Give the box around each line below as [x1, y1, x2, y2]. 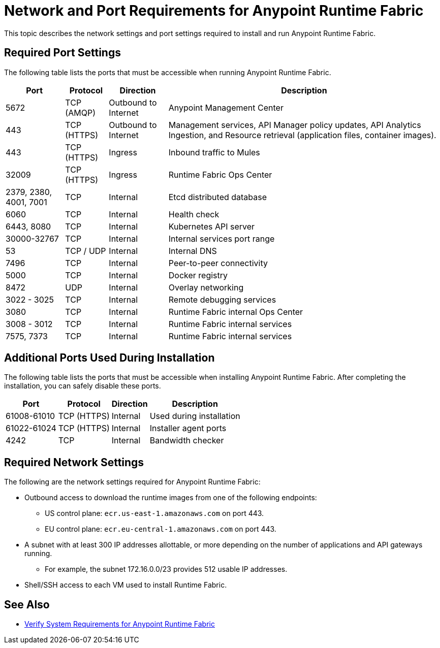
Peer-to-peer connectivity [168, 257, 268, 268]
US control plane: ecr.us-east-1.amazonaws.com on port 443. [45, 509, 264, 518]
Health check [168, 209, 219, 219]
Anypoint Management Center [168, 102, 284, 113]
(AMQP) [65, 107, 96, 118]
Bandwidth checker [149, 435, 224, 446]
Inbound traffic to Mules [168, 147, 260, 157]
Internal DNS [168, 245, 217, 256]
